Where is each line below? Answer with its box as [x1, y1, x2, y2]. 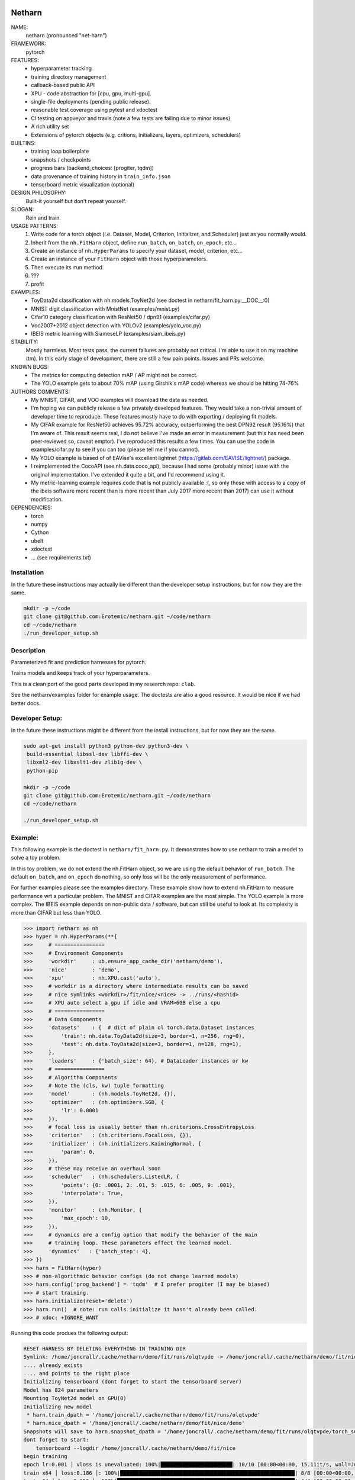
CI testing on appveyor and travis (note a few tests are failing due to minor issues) [31, 114, 231, 121]
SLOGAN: [11, 206, 34, 213]
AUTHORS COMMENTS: [11, 388, 70, 395]
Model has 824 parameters [23, 1386, 99, 1394]
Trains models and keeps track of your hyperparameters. [11, 670, 150, 677]
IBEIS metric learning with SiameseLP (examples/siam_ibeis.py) [31, 330, 186, 337]
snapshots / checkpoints [31, 156, 91, 163]
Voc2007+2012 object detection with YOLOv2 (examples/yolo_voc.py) [31, 321, 201, 329]
